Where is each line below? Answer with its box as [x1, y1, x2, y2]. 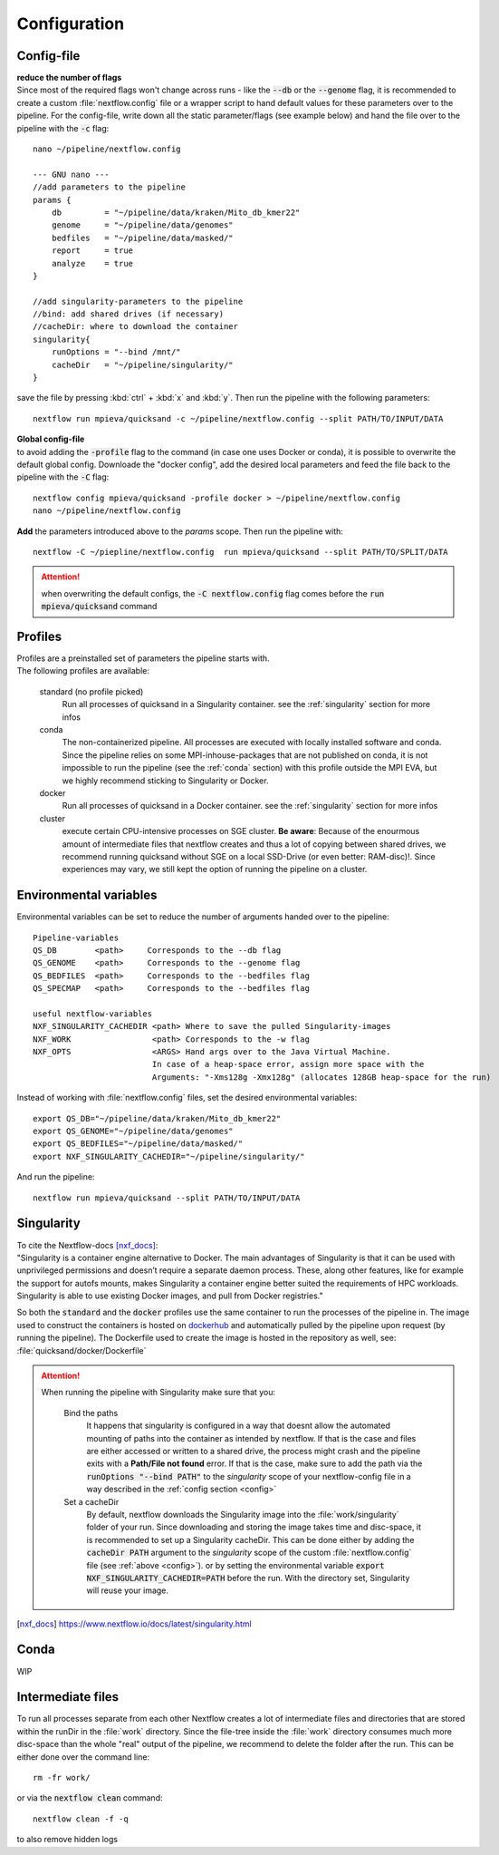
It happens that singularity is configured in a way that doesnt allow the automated [86, 1420, 391, 1432]
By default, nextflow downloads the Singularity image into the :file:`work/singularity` [86, 1509, 399, 1520]
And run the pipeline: [16, 1171, 95, 1182]
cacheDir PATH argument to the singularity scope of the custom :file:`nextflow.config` [86, 1547, 412, 1559]
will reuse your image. [86, 1585, 169, 1596]
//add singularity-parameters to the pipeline [33, 296, 244, 306]
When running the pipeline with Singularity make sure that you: [41, 1387, 276, 1398]
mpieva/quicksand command [41, 601, 158, 612]
